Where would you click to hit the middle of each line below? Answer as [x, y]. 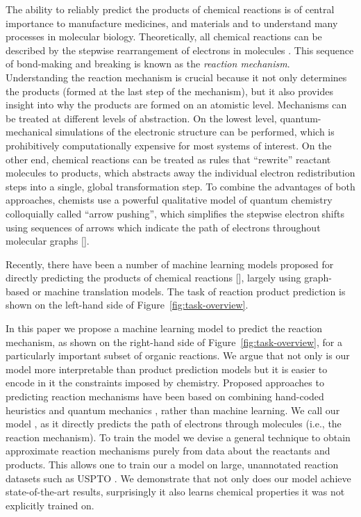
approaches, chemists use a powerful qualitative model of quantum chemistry [169, 200]
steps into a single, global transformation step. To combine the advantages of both [180, 186]
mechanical [29, 132]
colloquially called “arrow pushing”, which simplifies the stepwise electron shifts [175, 213]
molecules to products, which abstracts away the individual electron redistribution [180, 173]
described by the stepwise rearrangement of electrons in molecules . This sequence [180, 50]
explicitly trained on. [50, 505]
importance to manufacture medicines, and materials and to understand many [172, 23]
